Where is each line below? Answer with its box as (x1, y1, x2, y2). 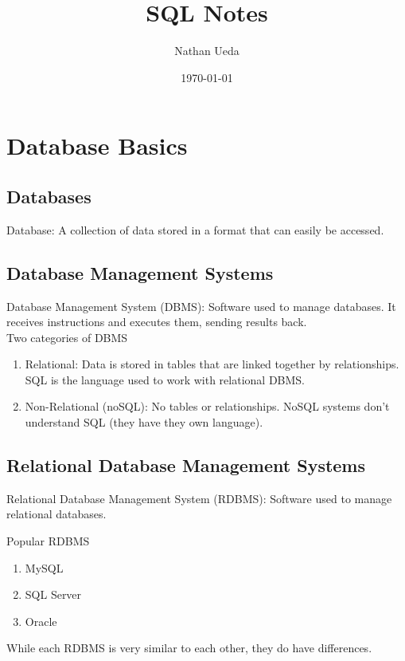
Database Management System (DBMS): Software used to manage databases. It (6, 297, 396, 314)
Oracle (25, 612, 57, 629)
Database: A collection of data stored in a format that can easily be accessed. (6, 221, 384, 238)
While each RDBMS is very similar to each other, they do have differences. (6, 639, 372, 656)
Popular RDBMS (6, 533, 90, 549)
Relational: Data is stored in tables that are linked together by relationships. (25, 356, 399, 372)
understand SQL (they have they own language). (25, 414, 263, 431)
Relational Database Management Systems (6, 453, 366, 478)
